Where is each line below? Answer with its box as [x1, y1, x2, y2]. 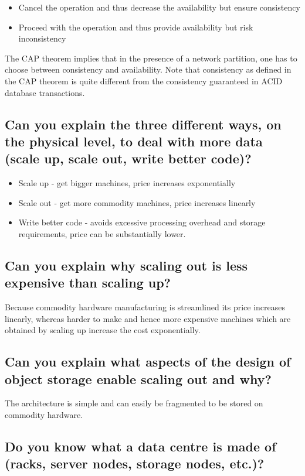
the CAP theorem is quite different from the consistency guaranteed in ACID [5, 74, 283, 87]
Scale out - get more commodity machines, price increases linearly [18, 196, 256, 208]
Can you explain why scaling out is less [5, 256, 248, 274]
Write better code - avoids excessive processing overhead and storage [18, 216, 266, 228]
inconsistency [18, 32, 66, 44]
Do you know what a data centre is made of [5, 437, 276, 456]
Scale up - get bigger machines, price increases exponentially [18, 177, 236, 189]
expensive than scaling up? [5, 273, 171, 292]
